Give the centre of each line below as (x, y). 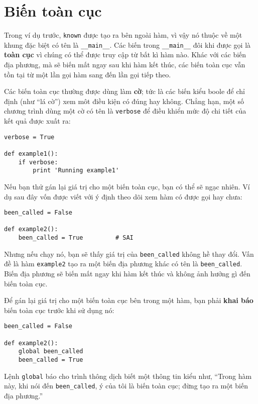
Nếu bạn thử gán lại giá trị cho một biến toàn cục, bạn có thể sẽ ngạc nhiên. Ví (127, 186)
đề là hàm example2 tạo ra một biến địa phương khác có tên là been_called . (123, 264)
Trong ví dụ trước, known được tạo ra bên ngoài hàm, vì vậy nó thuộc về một (123, 35)
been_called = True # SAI (76, 238)
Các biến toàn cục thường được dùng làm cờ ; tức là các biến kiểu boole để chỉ (124, 91)
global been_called (51, 351)
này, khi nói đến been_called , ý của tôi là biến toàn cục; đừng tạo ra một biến (126, 386)
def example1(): (31, 154)
